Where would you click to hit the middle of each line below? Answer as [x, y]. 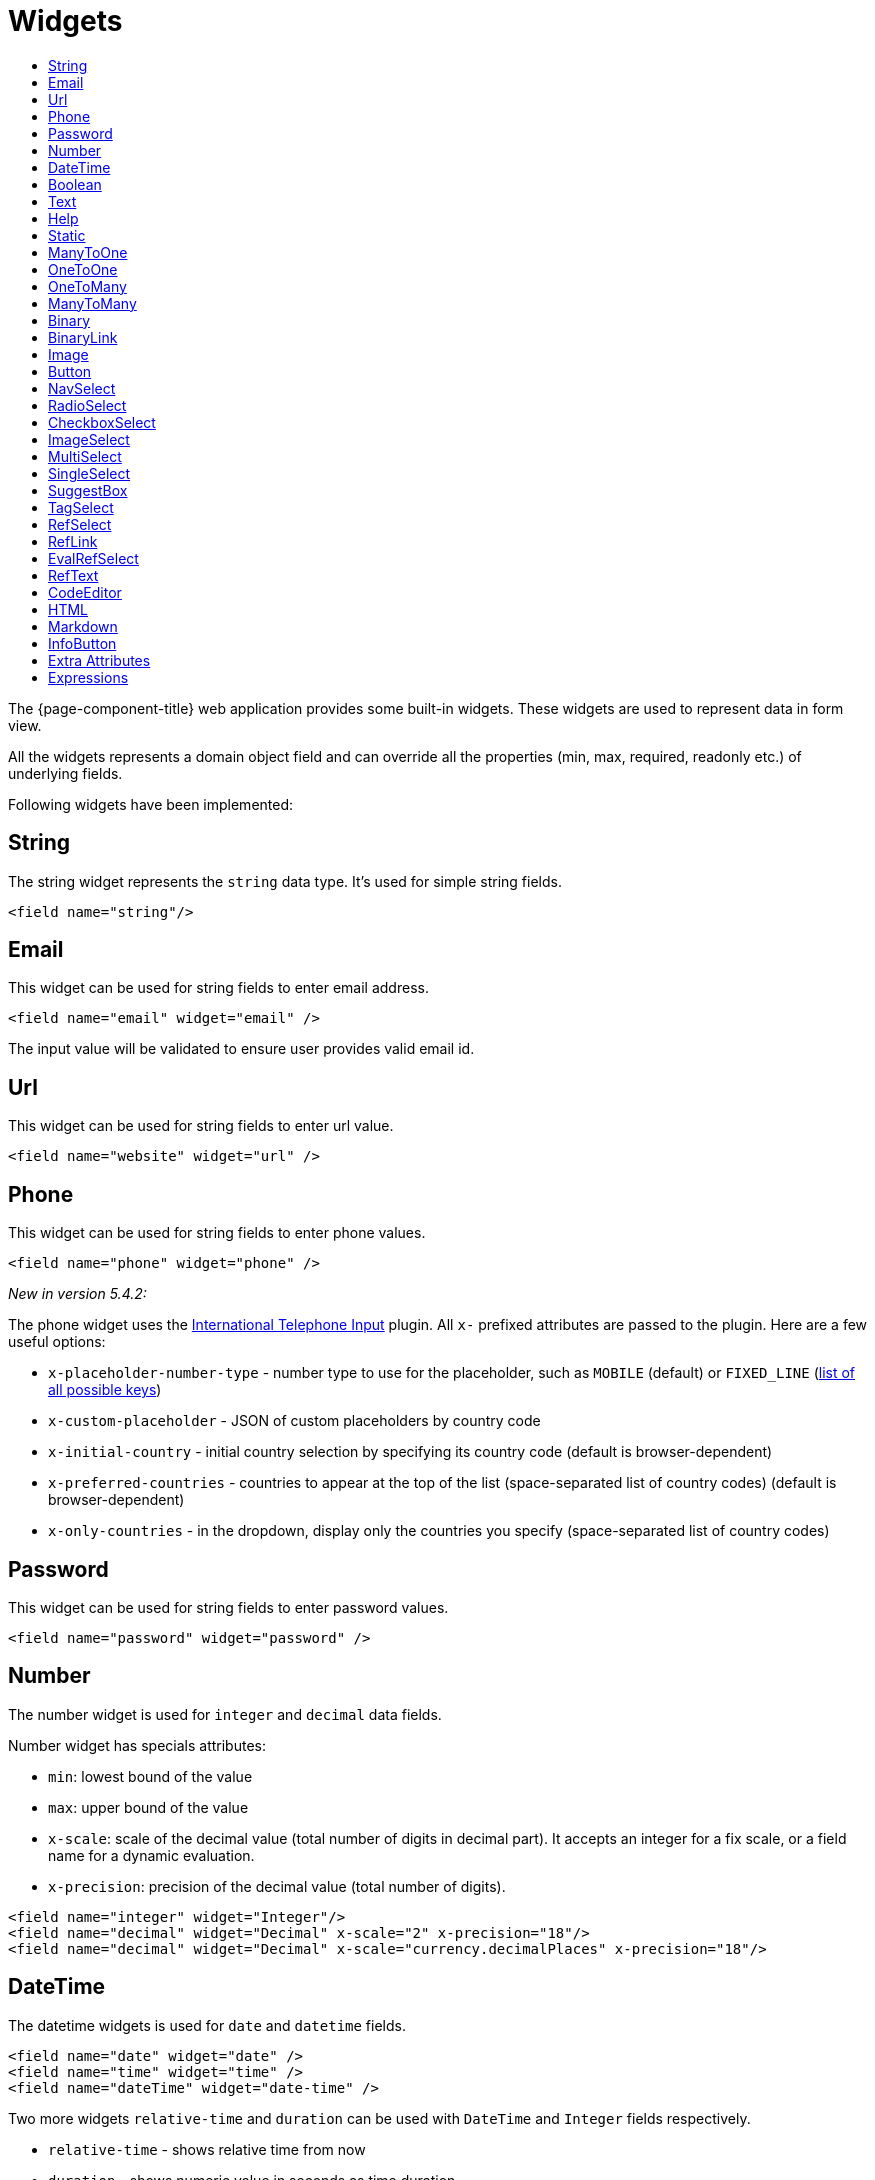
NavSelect [82, 388]
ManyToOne [88, 252]
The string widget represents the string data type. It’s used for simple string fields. [285, 881]
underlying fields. [65, 773]
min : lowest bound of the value [150, 1776]
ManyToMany [92, 303]
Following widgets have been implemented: [151, 804]
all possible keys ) [105, 1390]
